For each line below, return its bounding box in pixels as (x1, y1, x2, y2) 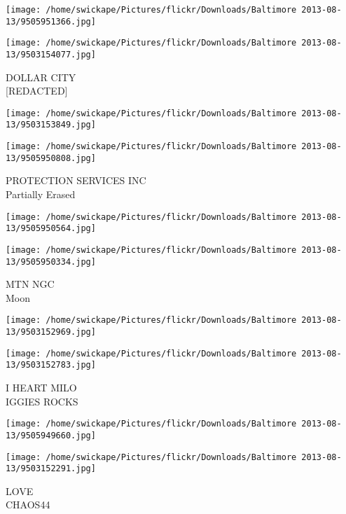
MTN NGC (6, 277, 55, 291)
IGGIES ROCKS (6, 394, 78, 408)
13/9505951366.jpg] (6, 16, 96, 27)
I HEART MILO (6, 380, 77, 395)
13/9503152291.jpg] (6, 464, 96, 474)
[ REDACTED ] (6, 83, 68, 98)
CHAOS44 (6, 497, 50, 512)
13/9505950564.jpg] (6, 223, 96, 234)
